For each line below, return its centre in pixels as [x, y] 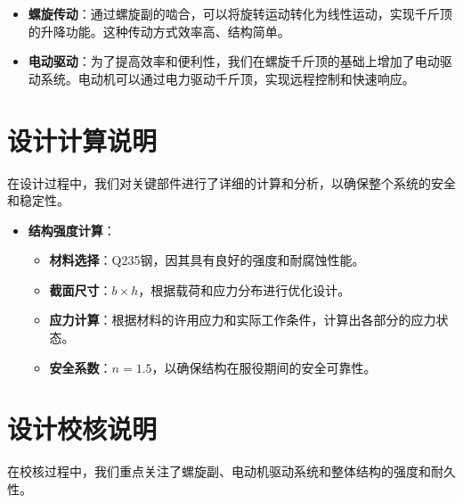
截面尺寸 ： [81, 289]
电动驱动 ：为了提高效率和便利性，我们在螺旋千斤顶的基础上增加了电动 [234, 61]
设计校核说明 [82, 429]
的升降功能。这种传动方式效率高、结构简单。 [159, 31]
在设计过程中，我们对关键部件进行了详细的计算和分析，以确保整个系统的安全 [231, 182]
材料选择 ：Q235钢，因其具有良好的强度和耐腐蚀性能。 [207, 260]
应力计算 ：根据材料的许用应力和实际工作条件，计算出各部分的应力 [243, 320]
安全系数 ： [81, 367]
